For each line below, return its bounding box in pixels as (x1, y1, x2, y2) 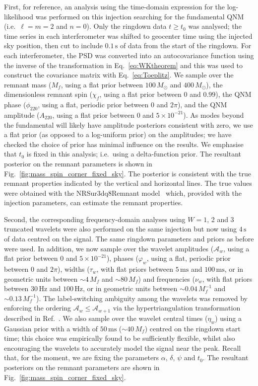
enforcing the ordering (4, 303, 71, 313)
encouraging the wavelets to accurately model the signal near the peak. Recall (4, 342, 241, 353)
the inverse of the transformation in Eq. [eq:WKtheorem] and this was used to (4, 60, 243, 70)
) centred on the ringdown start (144, 323, 241, 333)
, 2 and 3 (207, 214, 234, 224)
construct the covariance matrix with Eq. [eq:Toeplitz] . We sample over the (4, 70, 234, 80)
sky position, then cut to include (4, 40, 103, 51)
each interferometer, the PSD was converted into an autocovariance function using (4, 50, 254, 60)
